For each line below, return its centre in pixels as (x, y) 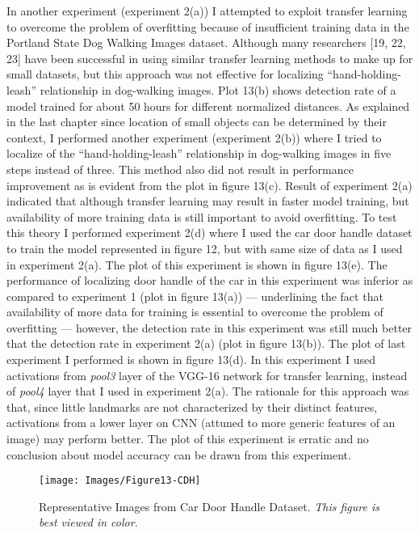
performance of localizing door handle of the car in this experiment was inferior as (210, 280)
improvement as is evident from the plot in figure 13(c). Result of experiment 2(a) (209, 185)
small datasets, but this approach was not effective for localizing (165, 74)
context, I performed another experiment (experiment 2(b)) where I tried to (194, 137)
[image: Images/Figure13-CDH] (120, 481)
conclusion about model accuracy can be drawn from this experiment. (179, 454)
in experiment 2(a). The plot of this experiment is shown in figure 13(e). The (197, 264)
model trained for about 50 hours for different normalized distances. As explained (208, 106)
